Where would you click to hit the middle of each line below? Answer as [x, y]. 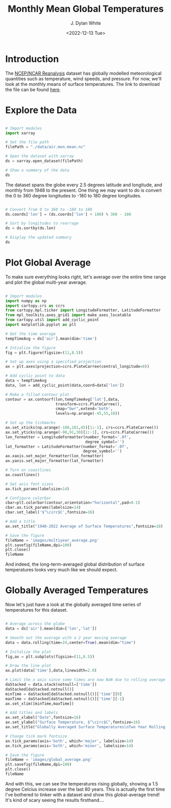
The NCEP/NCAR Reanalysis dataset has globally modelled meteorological [83, 73]
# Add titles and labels [32, 713]
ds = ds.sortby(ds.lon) [31, 228]
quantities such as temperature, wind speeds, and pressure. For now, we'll [83, 78]
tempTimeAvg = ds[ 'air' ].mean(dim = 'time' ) [51, 339]
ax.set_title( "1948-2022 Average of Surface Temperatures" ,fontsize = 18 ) [84, 526]
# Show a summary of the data [38, 170]
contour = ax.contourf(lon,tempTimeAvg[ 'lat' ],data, [63, 399]
